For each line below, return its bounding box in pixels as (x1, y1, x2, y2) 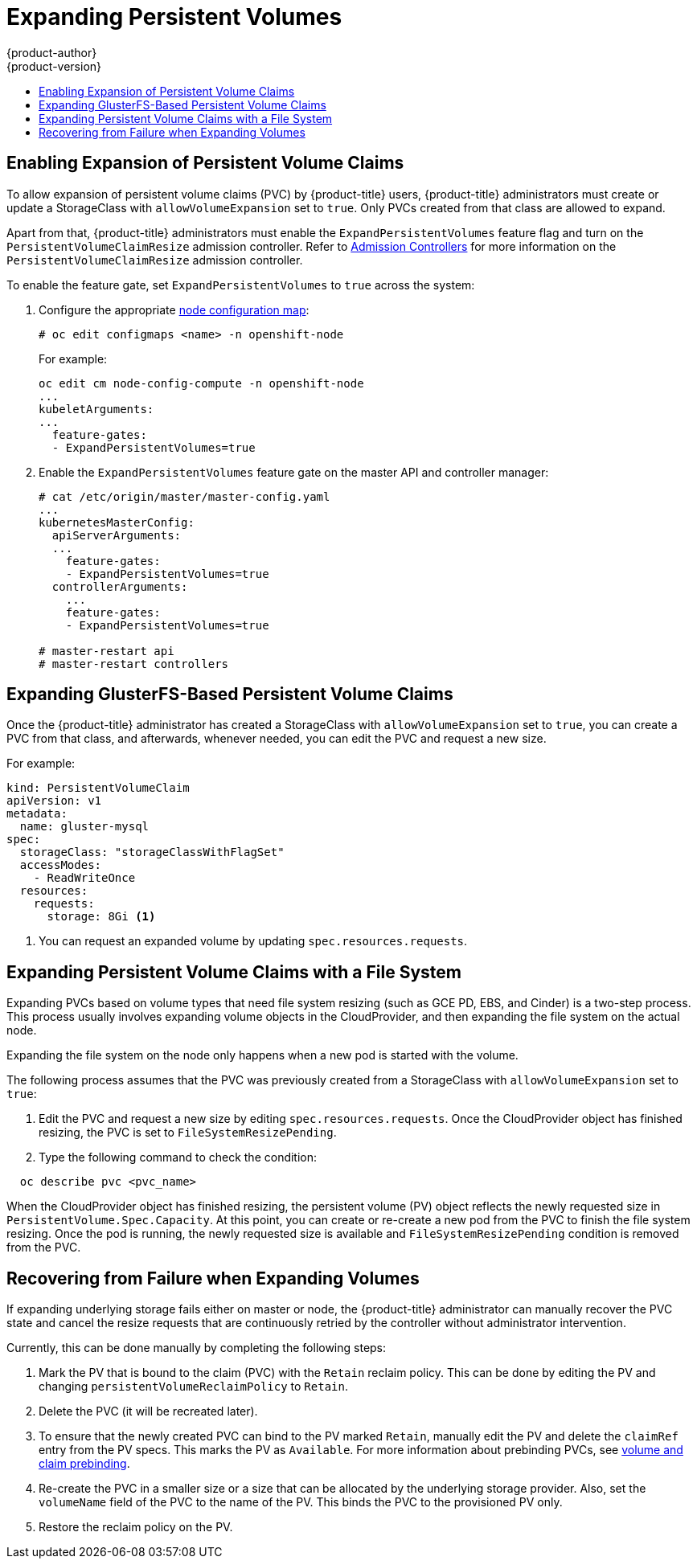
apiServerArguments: (51, 528, 182, 542)
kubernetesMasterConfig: (39, 515, 195, 529)
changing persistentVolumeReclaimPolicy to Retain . (39, 1379, 348, 1394)
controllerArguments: (51, 580, 188, 593)
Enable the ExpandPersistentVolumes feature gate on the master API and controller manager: (39, 465, 549, 479)
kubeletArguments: (39, 402, 154, 416)
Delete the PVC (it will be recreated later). (39, 1404, 258, 1419)
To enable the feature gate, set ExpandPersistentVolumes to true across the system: (6, 277, 475, 292)
